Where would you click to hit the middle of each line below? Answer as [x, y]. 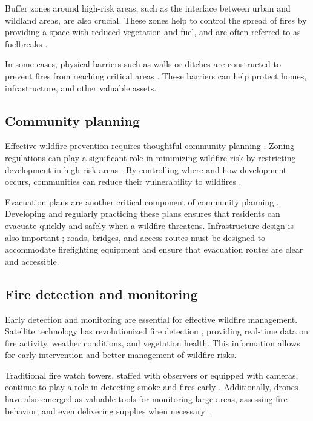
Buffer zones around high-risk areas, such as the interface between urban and [148, 8]
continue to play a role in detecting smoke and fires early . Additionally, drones [152, 387]
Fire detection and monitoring [101, 293]
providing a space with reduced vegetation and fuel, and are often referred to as [153, 32]
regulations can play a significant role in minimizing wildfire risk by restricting [150, 157]
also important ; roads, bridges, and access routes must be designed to [135, 237]
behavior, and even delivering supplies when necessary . [108, 410]
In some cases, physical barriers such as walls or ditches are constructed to [143, 64]
